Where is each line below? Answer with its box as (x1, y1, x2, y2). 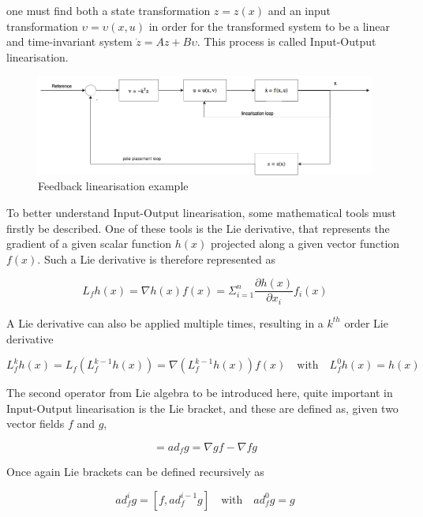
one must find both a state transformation (6, 2, 211, 18)
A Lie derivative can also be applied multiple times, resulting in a (6, 314, 324, 331)
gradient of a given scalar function (6, 235, 172, 252)
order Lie (344, 314, 388, 331)
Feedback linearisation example (38, 178, 189, 194)
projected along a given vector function (210, 235, 400, 252)
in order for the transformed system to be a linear (148, 17, 390, 34)
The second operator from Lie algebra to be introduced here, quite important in (6, 384, 393, 401)
